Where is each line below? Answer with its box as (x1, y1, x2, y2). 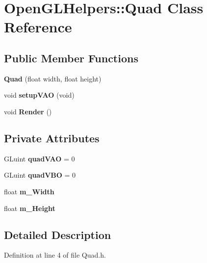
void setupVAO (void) (4, 90, 75, 100)
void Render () (4, 106, 52, 116)
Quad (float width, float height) (4, 73, 102, 83)
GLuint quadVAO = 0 (4, 153, 75, 163)
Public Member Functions (4, 50, 138, 65)
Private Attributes (4, 130, 100, 145)
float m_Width (4, 186, 54, 196)
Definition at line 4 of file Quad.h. (4, 250, 106, 260)
